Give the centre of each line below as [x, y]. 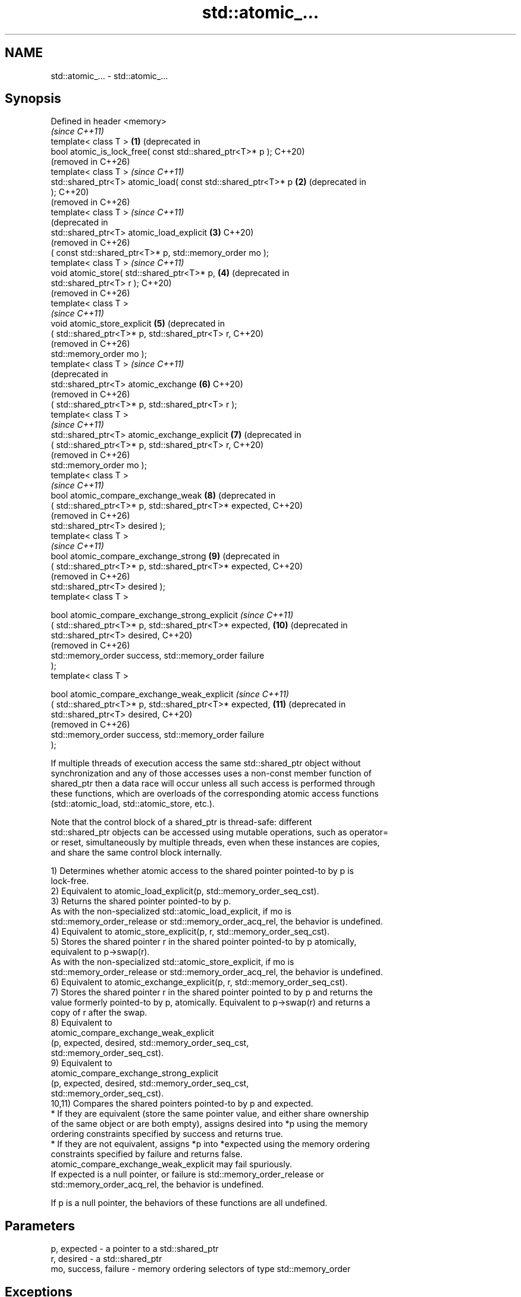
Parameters [40, 1226]
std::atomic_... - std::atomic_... [109, 76]
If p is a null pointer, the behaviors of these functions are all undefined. [189, 1203]
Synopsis [33, 99]
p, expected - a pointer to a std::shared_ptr [135, 1249]
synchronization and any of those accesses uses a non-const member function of [211, 773]
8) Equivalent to [81, 1023]
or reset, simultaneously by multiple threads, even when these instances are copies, [215, 842]
